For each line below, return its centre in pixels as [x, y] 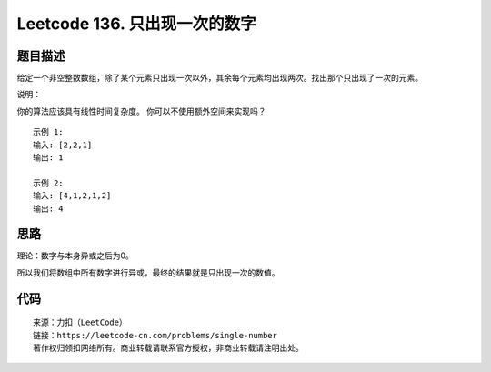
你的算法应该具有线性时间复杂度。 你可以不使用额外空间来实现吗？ [141, 111]
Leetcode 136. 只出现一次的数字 [136, 24]
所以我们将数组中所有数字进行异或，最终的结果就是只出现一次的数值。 [148, 272]
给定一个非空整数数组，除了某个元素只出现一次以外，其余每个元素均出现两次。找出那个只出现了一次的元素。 [220, 78]
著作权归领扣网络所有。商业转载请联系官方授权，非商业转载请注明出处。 [168, 348]
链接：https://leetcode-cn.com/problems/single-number [155, 335]
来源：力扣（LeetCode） [80, 322]
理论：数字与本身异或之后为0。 [75, 256]
